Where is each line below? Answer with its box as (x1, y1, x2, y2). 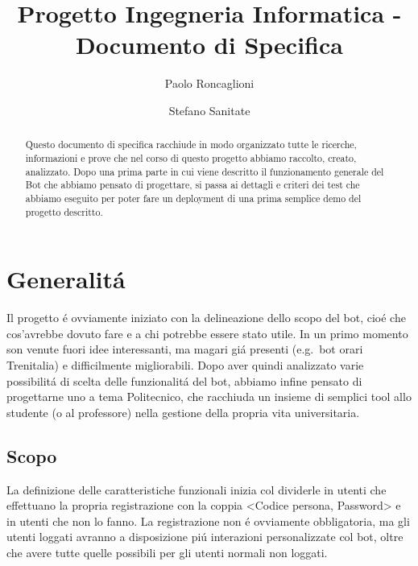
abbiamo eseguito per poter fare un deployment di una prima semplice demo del (25, 191, 362, 205)
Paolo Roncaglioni (164, 75, 255, 92)
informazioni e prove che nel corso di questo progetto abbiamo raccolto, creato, (25, 151, 357, 164)
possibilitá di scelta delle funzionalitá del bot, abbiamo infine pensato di (6, 372, 362, 389)
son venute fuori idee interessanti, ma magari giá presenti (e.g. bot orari (6, 341, 363, 357)
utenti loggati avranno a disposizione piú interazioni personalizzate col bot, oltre (6, 528, 404, 545)
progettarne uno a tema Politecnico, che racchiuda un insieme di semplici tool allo (6, 388, 412, 405)
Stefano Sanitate (168, 101, 250, 118)
